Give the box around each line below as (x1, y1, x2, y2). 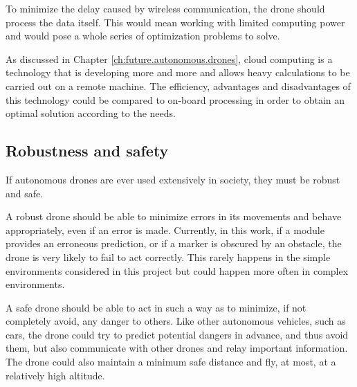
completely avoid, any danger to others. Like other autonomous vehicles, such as (6, 314, 346, 328)
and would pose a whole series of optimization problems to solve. (6, 28, 280, 43)
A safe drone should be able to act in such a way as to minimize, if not (6, 300, 306, 314)
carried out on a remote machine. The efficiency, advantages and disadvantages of (6, 78, 351, 93)
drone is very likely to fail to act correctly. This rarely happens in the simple (6, 249, 331, 264)
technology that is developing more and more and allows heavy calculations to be (6, 65, 350, 80)
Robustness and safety (6, 140, 169, 161)
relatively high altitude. (6, 368, 105, 382)
